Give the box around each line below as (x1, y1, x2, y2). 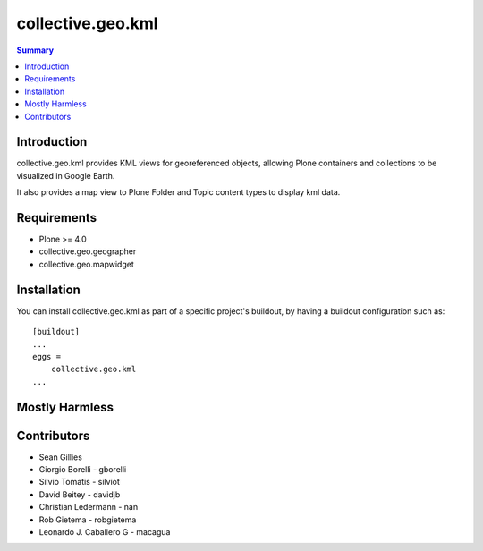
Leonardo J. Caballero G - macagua (38, 527, 171, 537)
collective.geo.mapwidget (38, 259, 134, 269)
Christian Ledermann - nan (38, 502, 139, 513)
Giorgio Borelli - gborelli (38, 464, 127, 475)
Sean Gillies (38, 452, 82, 462)
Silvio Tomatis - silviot (38, 477, 121, 487)
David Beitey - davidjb (38, 488, 121, 500)
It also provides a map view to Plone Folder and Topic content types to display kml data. (16, 187, 341, 198)
